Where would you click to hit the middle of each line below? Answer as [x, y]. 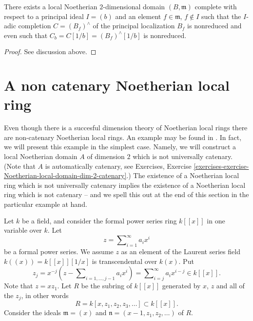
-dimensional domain [134, 6]
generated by [181, 286]
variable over [23, 230]
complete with [216, 6]
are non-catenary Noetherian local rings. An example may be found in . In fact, [123, 137]
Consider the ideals [32, 312]
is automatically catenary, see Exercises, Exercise [118, 166]
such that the [221, 16]
